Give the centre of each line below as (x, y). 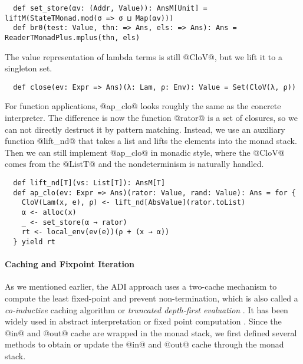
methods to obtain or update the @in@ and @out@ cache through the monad (144, 344)
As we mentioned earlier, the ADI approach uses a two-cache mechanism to (141, 286)
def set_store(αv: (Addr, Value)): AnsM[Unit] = (110, 8)
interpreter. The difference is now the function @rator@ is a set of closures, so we (151, 118)
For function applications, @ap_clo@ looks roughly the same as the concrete (143, 106)
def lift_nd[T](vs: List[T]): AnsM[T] (89, 183)
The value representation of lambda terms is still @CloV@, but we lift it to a (144, 56)
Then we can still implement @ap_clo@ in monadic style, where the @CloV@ (145, 152)
